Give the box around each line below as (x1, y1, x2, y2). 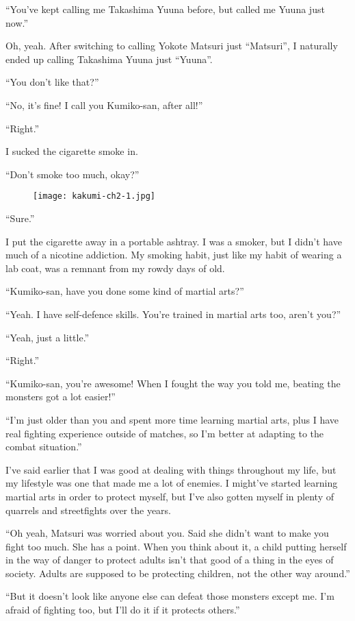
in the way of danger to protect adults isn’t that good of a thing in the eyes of (5, 552, 334, 567)
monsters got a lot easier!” (5, 389, 116, 404)
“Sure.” (5, 211, 35, 225)
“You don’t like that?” (5, 75, 99, 89)
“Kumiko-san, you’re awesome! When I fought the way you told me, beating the (5, 376, 341, 390)
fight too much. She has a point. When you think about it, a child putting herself (5, 539, 347, 553)
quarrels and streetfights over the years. (5, 502, 171, 517)
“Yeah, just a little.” (5, 330, 90, 344)
